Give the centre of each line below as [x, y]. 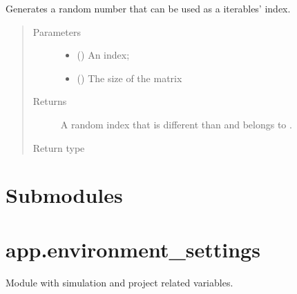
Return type [59, 147]
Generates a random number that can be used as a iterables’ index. [148, 8]
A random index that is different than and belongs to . [176, 124]
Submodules [64, 195]
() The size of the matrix [130, 78]
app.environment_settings [133, 249]
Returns [50, 101]
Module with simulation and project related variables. [119, 282]
